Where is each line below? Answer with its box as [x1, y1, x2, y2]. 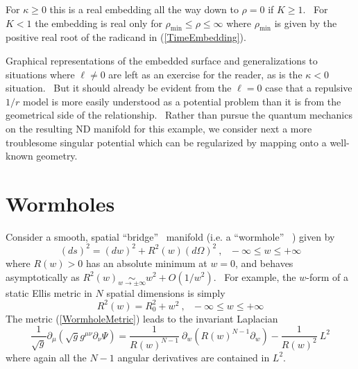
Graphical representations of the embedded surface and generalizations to [6, 53, 318, 67]
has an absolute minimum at [85, 255, 207, 270]
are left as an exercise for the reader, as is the [108, 67, 302, 81]
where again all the [6, 350, 87, 364]
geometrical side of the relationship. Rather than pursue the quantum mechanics [6, 108, 352, 122]
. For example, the [213, 269, 296, 284]
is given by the [274, 15, 337, 30]
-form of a [306, 269, 348, 284]
